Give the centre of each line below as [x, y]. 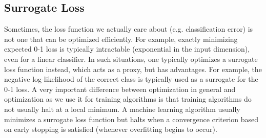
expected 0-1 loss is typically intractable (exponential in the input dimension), [127, 49]
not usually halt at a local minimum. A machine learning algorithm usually [122, 109]
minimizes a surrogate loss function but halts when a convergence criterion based [131, 119]
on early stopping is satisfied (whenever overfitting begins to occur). [111, 129]
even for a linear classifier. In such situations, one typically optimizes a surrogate [131, 59]
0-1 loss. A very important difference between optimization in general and [120, 89]
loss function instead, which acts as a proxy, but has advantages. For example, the [133, 69]
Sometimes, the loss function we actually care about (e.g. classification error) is [129, 29]
